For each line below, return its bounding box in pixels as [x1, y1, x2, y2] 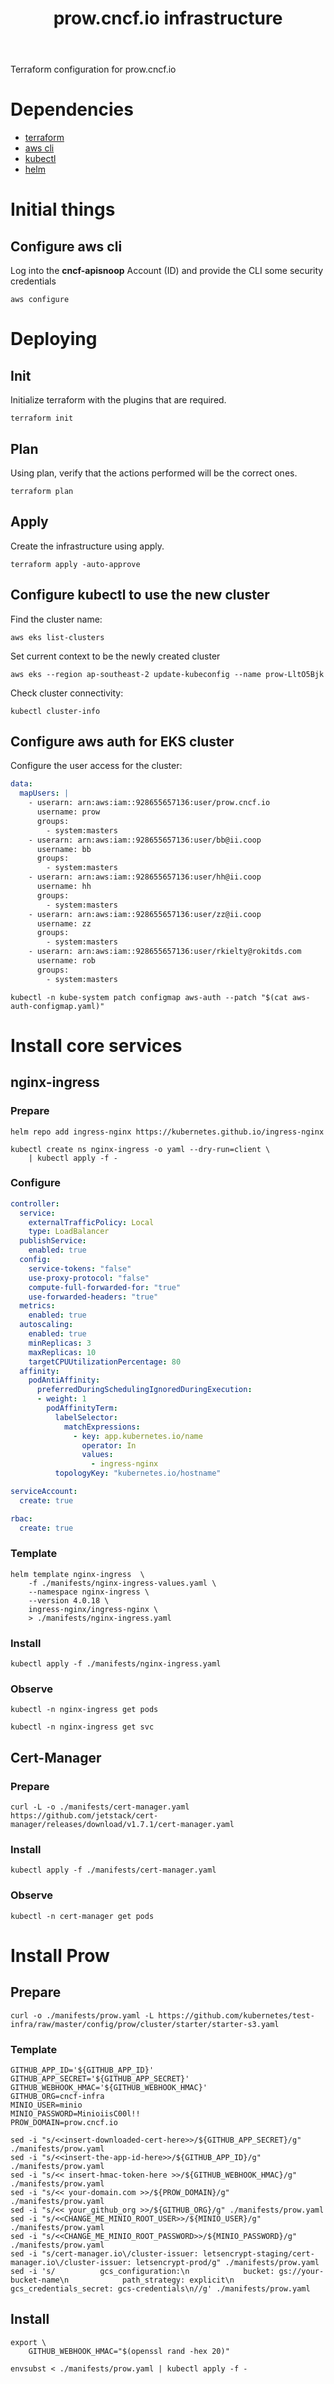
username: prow [36, 807, 101, 817]
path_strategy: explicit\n [121, 2275, 235, 2286]
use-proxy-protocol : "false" [28, 1273, 150, 1283]
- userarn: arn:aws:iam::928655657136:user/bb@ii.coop [28, 835, 262, 845]
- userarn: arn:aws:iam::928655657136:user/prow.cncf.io [28, 798, 271, 808]
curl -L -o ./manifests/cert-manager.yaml [10, 1802, 190, 1812]
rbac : [10, 1513, 33, 1524]
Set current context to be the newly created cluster [10, 650, 221, 662]
